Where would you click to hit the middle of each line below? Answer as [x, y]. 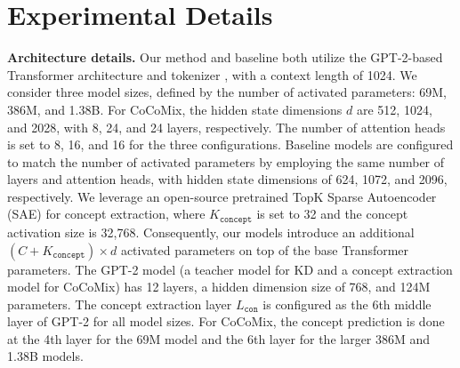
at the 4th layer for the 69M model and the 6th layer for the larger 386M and [219, 338]
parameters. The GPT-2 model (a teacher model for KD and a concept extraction [230, 269]
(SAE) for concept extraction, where [106, 214]
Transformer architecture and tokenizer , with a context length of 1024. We [212, 74]
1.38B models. [45, 356]
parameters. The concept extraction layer [120, 304]
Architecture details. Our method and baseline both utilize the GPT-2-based [225, 57]
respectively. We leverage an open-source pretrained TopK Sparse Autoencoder [222, 196]
